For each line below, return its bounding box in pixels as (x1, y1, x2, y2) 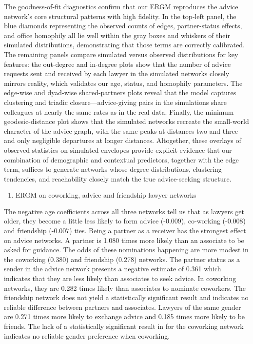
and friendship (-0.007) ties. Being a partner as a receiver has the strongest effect (4, 225, 246, 236)
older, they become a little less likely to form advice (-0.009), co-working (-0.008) (4, 216, 246, 226)
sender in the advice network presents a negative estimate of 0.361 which (4, 263, 221, 274)
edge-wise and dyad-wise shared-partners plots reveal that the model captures (4, 87, 236, 98)
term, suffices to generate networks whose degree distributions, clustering (4, 164, 222, 174)
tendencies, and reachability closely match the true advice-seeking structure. (4, 173, 232, 183)
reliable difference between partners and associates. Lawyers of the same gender (4, 302, 241, 312)
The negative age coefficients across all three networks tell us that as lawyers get (4, 206, 244, 216)
